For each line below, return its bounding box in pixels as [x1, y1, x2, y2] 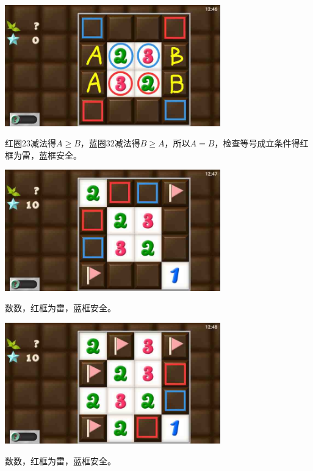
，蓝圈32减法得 [80, 137, 140, 149]
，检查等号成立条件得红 [214, 137, 309, 149]
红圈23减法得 [5, 137, 56, 149]
